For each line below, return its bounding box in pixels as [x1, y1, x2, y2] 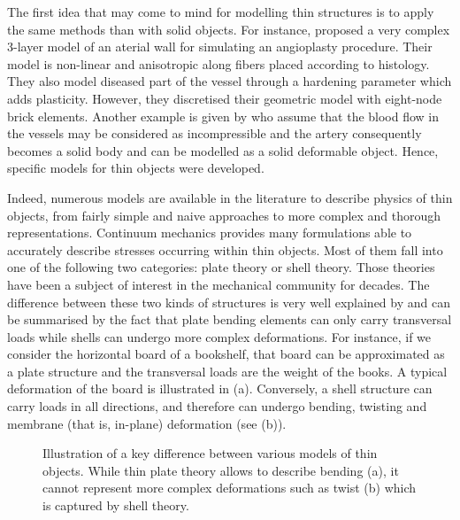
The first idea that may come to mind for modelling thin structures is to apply [7, 3, 434, 20]
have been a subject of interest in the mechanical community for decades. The [7, 275, 430, 293]
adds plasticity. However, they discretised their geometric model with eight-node [7, 89, 442, 107]
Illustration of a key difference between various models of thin [42, 444, 378, 462]
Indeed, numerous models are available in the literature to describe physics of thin [7, 188, 453, 206]
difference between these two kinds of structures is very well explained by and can [7, 292, 450, 311]
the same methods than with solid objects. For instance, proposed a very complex [7, 19, 450, 38]
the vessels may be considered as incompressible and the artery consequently [7, 124, 422, 143]
